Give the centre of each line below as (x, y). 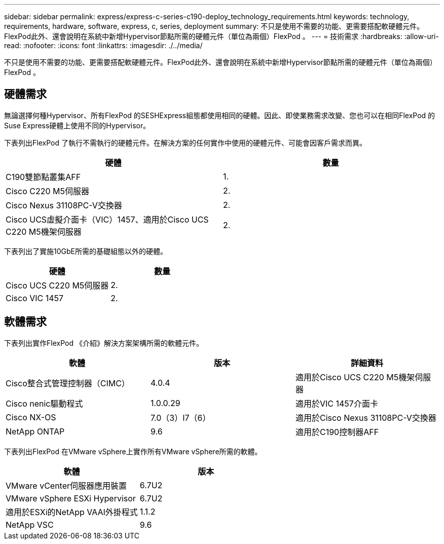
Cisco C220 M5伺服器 (47, 191)
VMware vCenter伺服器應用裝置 (66, 485)
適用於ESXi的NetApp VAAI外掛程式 (72, 512)
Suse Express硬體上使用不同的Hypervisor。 (77, 125)
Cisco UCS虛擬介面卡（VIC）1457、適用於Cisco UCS (107, 219)
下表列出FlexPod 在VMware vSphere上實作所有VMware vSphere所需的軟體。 (133, 451)
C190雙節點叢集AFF (43, 177)
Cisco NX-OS (31, 417)
